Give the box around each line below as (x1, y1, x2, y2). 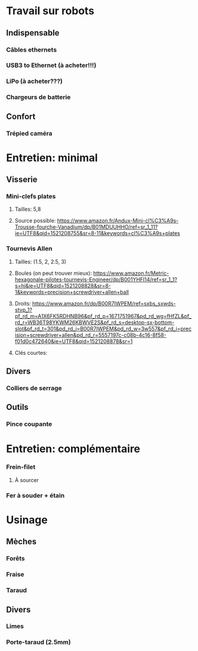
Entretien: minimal (6, 151, 98, 164)
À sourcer (14, 476, 39, 483)
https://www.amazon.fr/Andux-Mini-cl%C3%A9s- (57, 217, 179, 225)
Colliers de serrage (6, 384, 62, 392)
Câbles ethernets (6, 46, 57, 54)
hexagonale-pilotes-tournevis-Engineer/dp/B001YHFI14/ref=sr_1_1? (14, 275, 177, 283)
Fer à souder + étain (6, 491, 65, 499)
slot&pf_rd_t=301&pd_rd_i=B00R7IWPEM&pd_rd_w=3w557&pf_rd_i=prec (14, 325, 192, 332)
